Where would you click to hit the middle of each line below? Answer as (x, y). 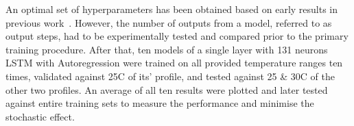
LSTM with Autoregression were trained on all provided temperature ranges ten (174, 63)
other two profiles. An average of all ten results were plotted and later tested (167, 89)
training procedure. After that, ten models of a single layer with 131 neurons (167, 49)
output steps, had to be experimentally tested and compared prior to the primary (177, 36)
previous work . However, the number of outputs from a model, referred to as (169, 22)
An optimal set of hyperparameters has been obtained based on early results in (172, 9)
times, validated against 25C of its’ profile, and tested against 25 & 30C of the (170, 76)
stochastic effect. (40, 116)
